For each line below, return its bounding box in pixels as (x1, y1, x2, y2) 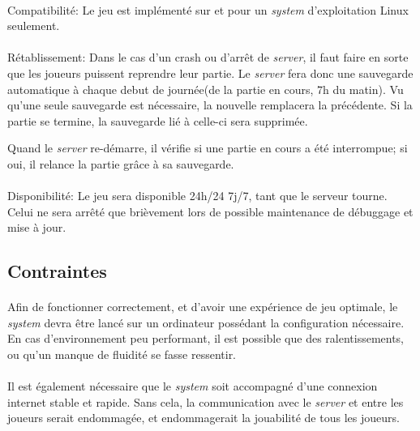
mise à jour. (7, 219, 66, 236)
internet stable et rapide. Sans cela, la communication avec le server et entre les (7, 393, 404, 410)
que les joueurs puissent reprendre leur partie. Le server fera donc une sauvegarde (7, 64, 414, 81)
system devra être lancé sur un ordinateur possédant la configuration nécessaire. (7, 314, 405, 331)
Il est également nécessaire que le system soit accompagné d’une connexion (7, 378, 378, 395)
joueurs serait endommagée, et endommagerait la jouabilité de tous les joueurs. (7, 409, 400, 426)
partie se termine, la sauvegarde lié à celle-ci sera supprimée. (7, 112, 308, 129)
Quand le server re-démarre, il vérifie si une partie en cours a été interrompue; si (7, 139, 408, 156)
